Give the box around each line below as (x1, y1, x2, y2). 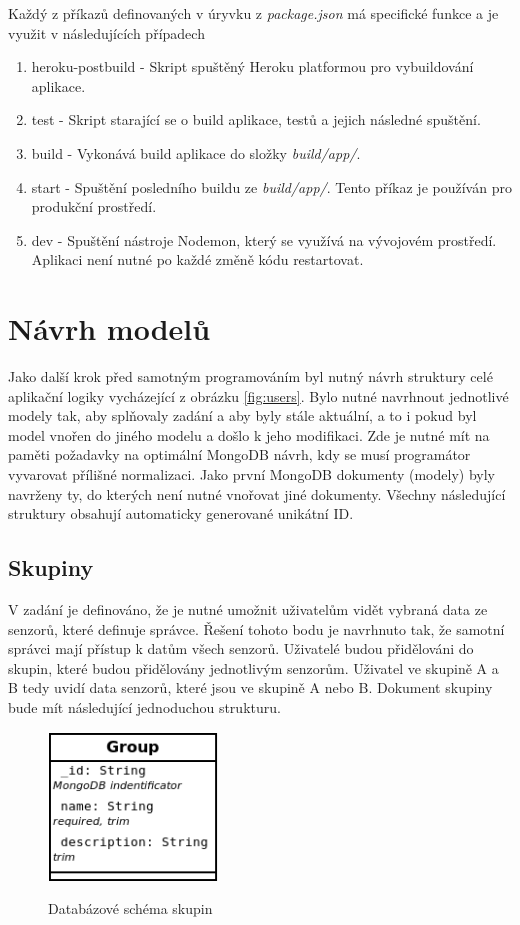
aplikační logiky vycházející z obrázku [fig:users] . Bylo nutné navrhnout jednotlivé (8, 385, 509, 406)
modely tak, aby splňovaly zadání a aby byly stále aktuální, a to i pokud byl (8, 405, 477, 426)
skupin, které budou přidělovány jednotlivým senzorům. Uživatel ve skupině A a (8, 657, 499, 678)
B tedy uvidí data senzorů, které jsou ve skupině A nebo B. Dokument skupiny (8, 677, 493, 698)
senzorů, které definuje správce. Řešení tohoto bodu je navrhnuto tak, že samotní (8, 618, 505, 639)
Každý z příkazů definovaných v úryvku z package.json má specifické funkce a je (8, 3, 499, 23)
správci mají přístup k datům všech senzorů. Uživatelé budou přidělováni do (8, 638, 474, 659)
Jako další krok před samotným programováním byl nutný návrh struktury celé (8, 366, 493, 387)
